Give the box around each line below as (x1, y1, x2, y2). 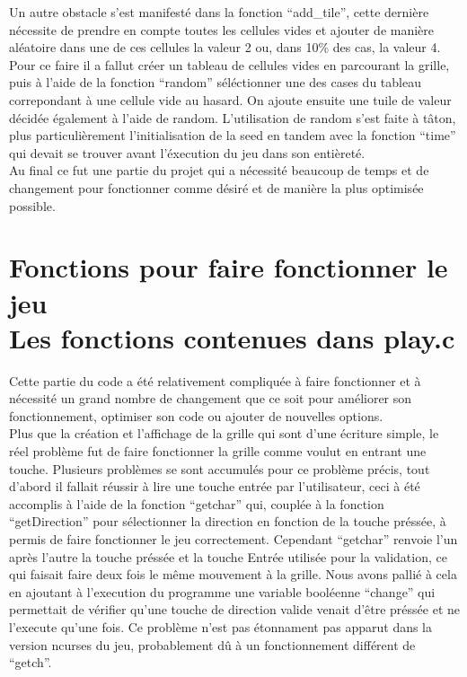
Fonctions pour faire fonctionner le (9, 249, 448, 286)
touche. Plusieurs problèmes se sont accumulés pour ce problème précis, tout (9, 459, 430, 478)
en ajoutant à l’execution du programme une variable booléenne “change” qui (9, 582, 436, 601)
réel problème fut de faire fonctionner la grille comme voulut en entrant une (9, 442, 427, 460)
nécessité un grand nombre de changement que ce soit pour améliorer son (9, 389, 412, 408)
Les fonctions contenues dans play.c (9, 319, 455, 356)
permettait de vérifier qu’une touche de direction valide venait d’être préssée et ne (9, 600, 461, 619)
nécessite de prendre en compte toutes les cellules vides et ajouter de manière (9, 20, 435, 39)
